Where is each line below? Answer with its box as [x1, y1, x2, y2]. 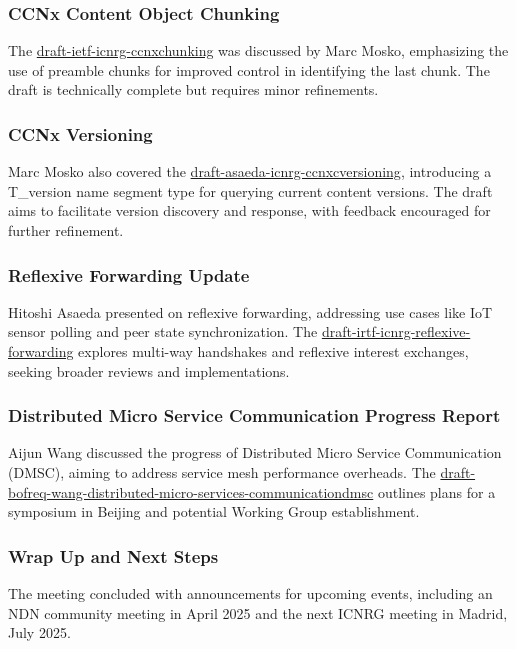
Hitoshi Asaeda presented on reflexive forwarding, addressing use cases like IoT [8, 301, 493, 322]
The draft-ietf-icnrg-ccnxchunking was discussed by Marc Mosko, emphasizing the [8, 40, 509, 61]
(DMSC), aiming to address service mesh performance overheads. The [8, 462, 436, 482]
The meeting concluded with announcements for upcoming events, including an [8, 583, 493, 603]
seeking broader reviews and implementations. [8, 360, 290, 381]
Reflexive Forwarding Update [8, 262, 250, 287]
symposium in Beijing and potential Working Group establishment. [8, 501, 420, 522]
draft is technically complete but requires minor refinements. [8, 79, 379, 100]
